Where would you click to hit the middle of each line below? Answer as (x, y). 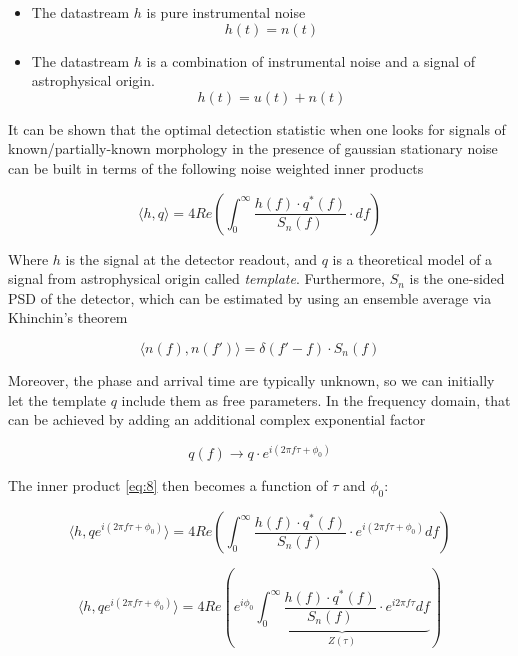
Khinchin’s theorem (68, 317)
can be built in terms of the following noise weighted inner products (216, 167)
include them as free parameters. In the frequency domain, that (316, 399)
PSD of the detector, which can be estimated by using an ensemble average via (250, 297)
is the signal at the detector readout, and (191, 258)
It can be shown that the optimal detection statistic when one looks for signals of (257, 128)
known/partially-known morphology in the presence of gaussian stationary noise (253, 148)
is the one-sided (457, 278)
